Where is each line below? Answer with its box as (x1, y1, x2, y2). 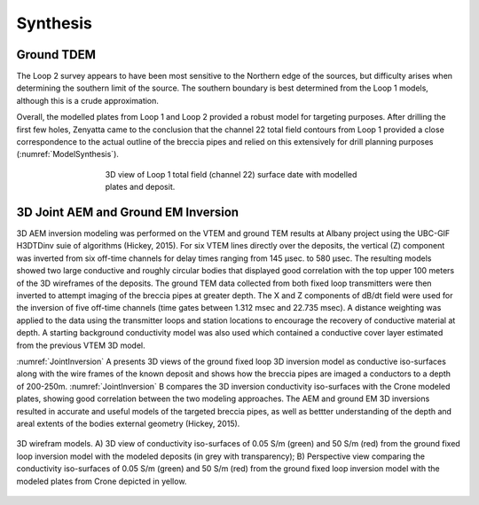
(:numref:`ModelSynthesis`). (16, 149, 120, 160)
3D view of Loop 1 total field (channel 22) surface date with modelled (105, 169, 357, 179)
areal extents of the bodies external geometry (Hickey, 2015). (16, 418, 240, 429)
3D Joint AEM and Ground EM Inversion (16, 205, 239, 219)
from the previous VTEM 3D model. (16, 340, 145, 351)
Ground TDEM (16, 47, 97, 62)
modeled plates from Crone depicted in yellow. (16, 476, 187, 486)
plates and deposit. (105, 182, 176, 193)
